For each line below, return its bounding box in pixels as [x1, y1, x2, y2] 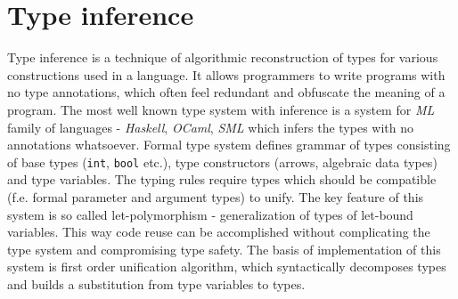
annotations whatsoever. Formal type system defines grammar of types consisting [7, 135, 451, 154]
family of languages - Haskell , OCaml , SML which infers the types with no [7, 117, 413, 136]
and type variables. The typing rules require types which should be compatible [7, 170, 437, 189]
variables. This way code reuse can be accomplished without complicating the [7, 222, 430, 241]
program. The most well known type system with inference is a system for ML [7, 100, 435, 118]
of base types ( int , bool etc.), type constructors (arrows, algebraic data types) [7, 152, 438, 171]
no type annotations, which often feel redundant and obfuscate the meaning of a [7, 83, 446, 101]
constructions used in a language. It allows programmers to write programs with [7, 65, 446, 84]
